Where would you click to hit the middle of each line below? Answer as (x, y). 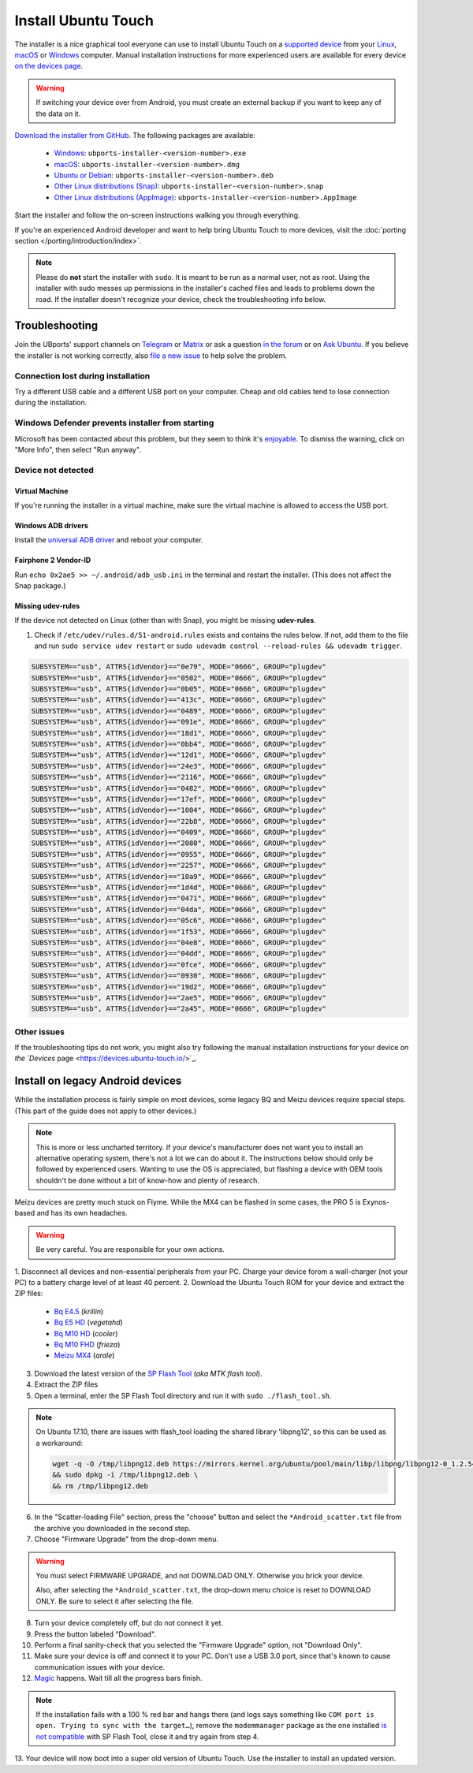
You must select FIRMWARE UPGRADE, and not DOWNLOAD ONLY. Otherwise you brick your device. (200, 1576)
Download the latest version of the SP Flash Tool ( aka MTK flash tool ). (149, 1373)
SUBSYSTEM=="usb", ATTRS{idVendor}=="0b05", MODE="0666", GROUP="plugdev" (179, 689)
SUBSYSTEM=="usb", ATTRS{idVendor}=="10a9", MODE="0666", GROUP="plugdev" (179, 876)
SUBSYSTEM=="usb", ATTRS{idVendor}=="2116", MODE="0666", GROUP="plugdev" (179, 777)
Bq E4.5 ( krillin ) (79, 1311)
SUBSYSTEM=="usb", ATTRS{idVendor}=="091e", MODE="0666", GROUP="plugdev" (179, 722)
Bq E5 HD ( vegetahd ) (89, 1322)
